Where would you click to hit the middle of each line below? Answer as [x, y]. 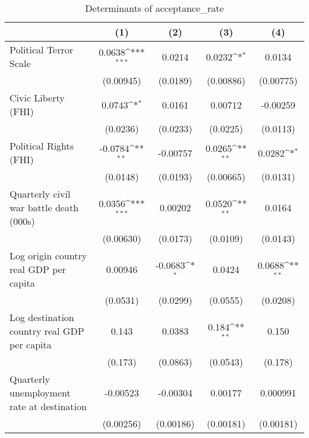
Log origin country [48, 255]
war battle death [44, 207]
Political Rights [42, 146]
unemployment [40, 393]
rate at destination [48, 406]
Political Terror [42, 50]
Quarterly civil [40, 194]
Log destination [42, 317]
